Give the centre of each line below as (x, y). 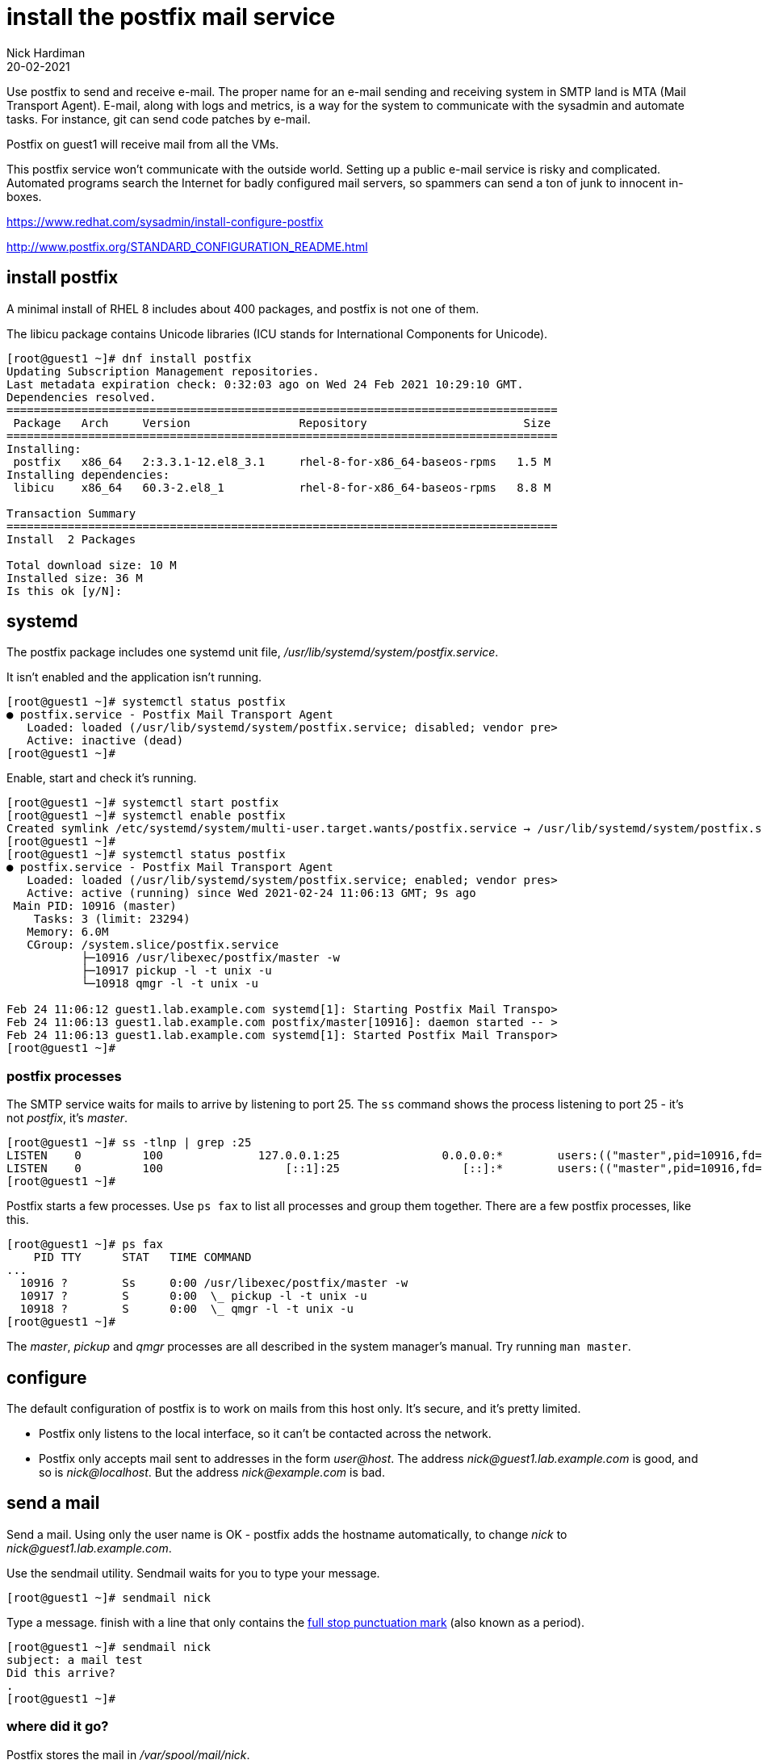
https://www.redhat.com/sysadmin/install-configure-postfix (165, 221)
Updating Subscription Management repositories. (163, 371)
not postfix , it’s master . (67, 1118)
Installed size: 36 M (75, 578)
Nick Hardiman (46, 52)
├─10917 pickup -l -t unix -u (176, 971)
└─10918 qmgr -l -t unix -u (170, 984)
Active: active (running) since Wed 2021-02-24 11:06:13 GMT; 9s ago (251, 893)
